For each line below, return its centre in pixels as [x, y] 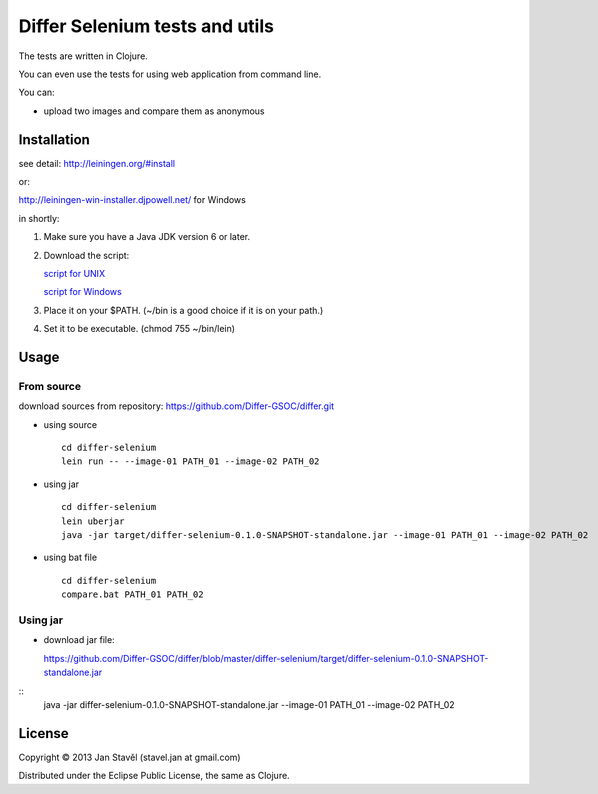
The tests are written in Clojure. [83, 56]
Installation [54, 139]
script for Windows [82, 292]
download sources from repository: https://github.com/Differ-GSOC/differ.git [176, 406]
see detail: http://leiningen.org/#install [96, 163]
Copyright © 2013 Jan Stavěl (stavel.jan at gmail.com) [129, 757]
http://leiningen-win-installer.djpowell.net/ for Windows [132, 200]
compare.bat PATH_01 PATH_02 [132, 594]
